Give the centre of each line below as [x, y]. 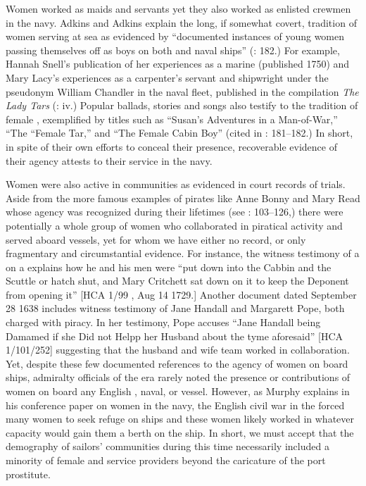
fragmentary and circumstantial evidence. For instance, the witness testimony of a [183, 253]
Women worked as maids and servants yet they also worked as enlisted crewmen [178, 8]
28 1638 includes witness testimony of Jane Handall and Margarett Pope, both [175, 308]
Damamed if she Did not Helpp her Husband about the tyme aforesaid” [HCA [175, 336]
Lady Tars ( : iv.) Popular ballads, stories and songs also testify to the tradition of [182, 105]
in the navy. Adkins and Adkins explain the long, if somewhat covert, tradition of [181, 22]
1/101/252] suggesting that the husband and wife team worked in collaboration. [178, 350]
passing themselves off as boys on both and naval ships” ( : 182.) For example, [173, 50]
